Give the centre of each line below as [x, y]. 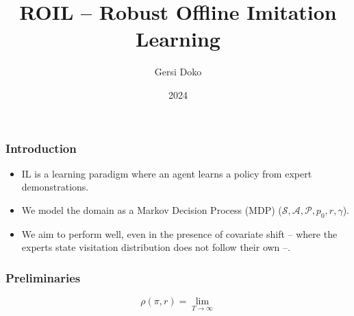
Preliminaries [43, 277]
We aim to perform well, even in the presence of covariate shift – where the [179, 233]
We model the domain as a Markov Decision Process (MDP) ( [152, 209]
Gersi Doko [178, 72]
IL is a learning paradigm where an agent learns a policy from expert [167, 173]
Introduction [41, 148]
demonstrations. [55, 187]
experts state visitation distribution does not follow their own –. [156, 247]
